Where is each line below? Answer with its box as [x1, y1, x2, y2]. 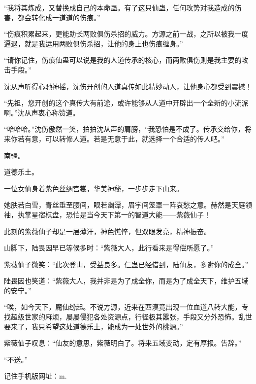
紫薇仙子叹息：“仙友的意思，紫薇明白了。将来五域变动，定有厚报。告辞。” [4, 338, 242, 348]
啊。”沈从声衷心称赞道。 [4, 107, 80, 117]
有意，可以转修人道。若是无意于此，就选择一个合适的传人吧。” [24, 133, 224, 143]
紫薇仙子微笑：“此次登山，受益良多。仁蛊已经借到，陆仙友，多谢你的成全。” [4, 259, 249, 269]
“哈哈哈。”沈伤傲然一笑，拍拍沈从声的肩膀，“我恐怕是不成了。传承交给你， [4, 124, 245, 134]
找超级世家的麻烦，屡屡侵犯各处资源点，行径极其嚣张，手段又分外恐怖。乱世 [4, 312, 252, 322]
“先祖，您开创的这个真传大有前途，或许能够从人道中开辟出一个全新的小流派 [4, 98, 249, 108]
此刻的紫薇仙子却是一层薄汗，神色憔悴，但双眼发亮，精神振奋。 [4, 226, 211, 236]
